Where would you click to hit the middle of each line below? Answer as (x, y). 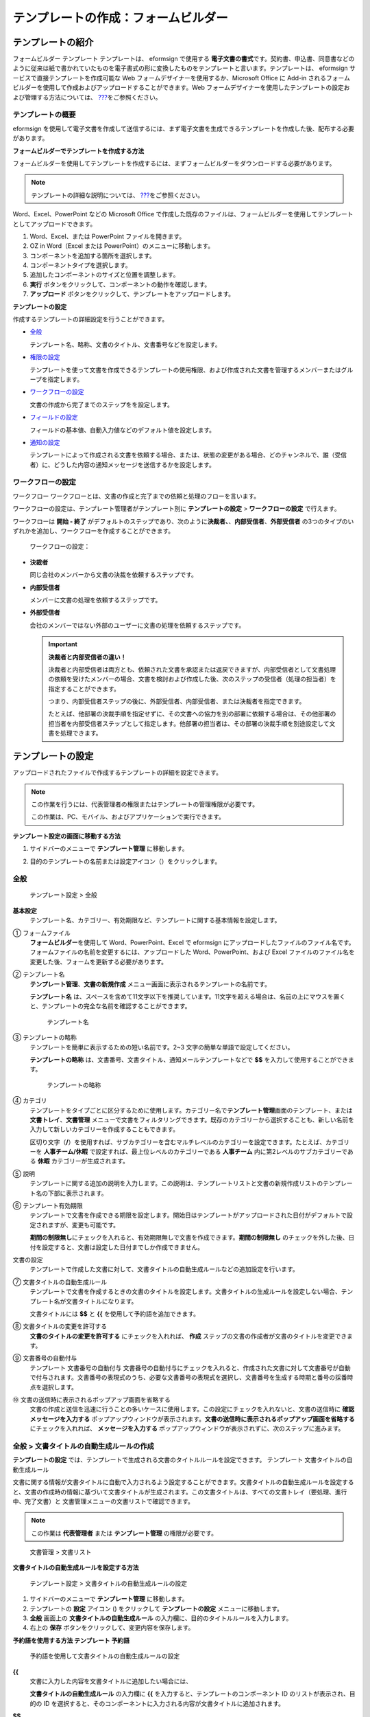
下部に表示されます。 (77, 1193)
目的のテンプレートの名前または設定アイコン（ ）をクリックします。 (125, 861)
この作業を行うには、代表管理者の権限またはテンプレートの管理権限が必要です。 (145, 804)
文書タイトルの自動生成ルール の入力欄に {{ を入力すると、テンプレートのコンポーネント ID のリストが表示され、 (189, 1694)
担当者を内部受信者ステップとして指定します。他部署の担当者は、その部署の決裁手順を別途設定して (189, 723)
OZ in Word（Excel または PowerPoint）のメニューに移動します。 (122, 246)
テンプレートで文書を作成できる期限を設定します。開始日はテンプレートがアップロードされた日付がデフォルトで (188, 1215)
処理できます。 (81, 733)
